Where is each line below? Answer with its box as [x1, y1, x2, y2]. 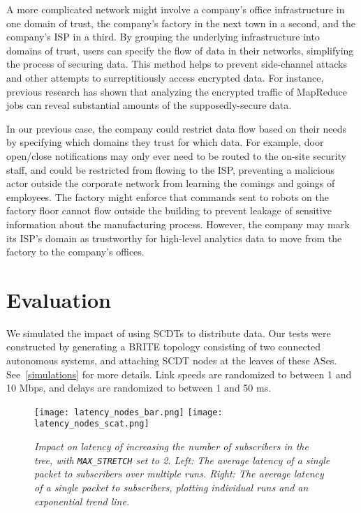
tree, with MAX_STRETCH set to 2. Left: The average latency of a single [34, 452, 330, 467]
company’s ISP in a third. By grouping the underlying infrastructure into [6, 29, 320, 44]
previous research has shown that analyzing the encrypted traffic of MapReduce [6, 84, 347, 98]
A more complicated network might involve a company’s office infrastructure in [6, 2, 345, 16]
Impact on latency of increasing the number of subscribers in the [34, 439, 309, 454]
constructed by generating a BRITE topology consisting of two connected [6, 339, 321, 354]
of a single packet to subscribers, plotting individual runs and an [34, 479, 309, 494]
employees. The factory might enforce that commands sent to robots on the [6, 189, 329, 204]
